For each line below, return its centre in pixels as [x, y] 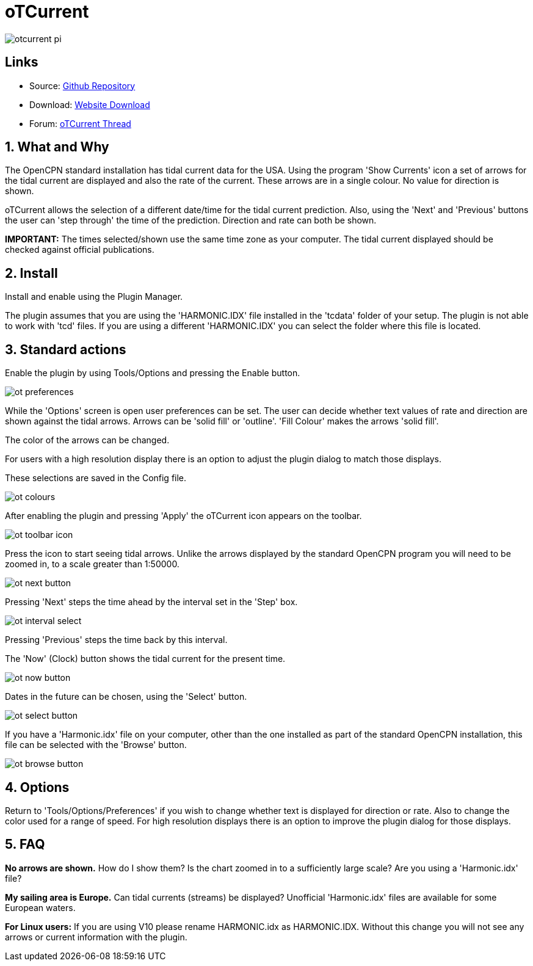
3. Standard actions [66, 349]
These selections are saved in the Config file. [96, 478]
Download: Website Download [90, 104]
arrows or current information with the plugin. [96, 937]
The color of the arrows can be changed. [87, 440]
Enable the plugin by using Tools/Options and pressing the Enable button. [153, 373]
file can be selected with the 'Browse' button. [96, 745]
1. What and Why [57, 147]
